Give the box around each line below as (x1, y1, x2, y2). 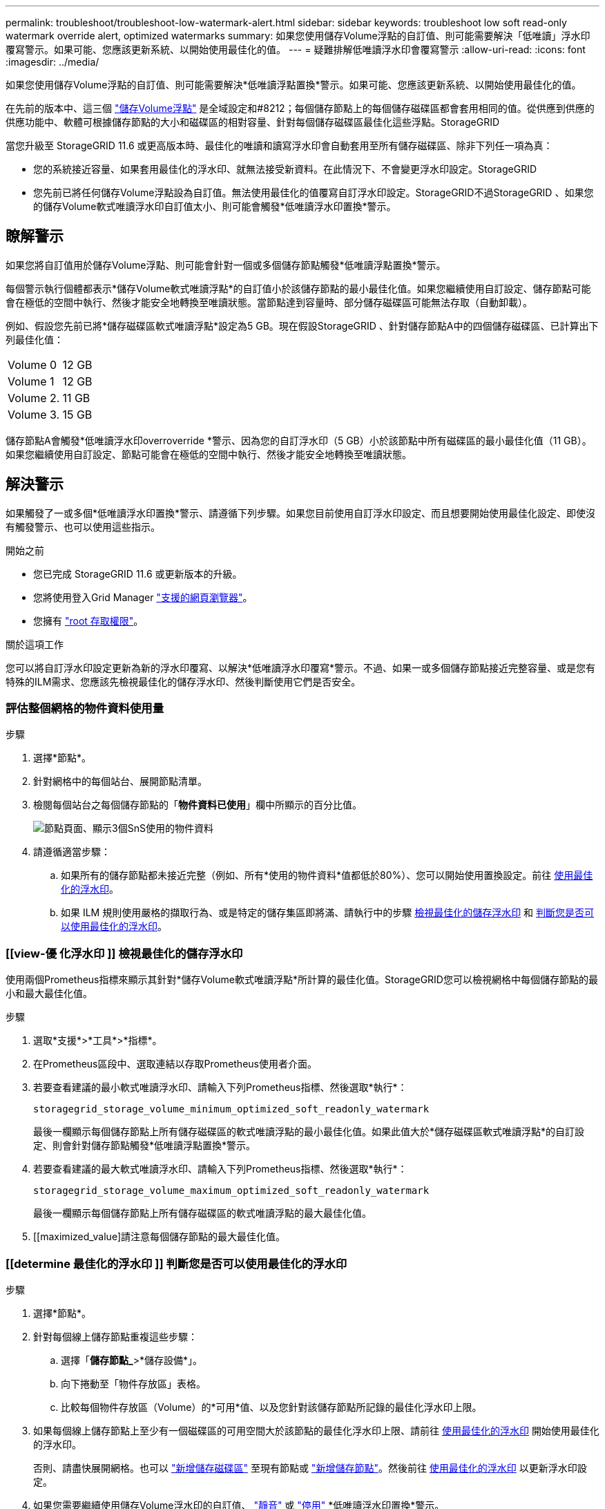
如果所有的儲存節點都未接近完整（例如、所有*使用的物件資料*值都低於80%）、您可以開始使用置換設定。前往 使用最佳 (61, 869, 593, 882)
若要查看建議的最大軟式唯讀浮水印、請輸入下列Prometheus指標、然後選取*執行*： (33, 1163, 407, 1175)
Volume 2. (8, 390, 60, 405)
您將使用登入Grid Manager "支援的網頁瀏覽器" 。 (33, 591, 253, 603)
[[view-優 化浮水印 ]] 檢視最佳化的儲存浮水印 (6, 946, 243, 960)
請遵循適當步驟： (33, 846, 111, 858)
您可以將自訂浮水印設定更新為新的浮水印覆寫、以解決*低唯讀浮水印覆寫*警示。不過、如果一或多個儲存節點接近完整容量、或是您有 (6, 661, 596, 674)
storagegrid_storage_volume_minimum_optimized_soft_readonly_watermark (33, 1103, 430, 1115)
